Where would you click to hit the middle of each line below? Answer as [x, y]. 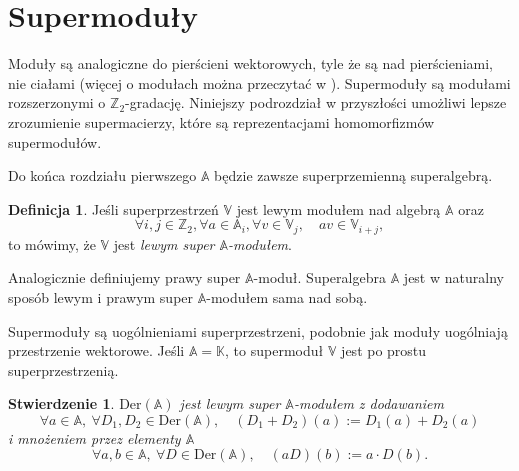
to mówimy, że [52, 243]
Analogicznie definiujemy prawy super [124, 277]
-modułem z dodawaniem [369, 403]
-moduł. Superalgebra [319, 277]
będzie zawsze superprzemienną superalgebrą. [353, 175]
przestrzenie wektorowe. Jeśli [96, 350]
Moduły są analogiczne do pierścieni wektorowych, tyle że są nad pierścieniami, [250, 63]
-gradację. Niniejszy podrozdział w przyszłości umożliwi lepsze [316, 102]
